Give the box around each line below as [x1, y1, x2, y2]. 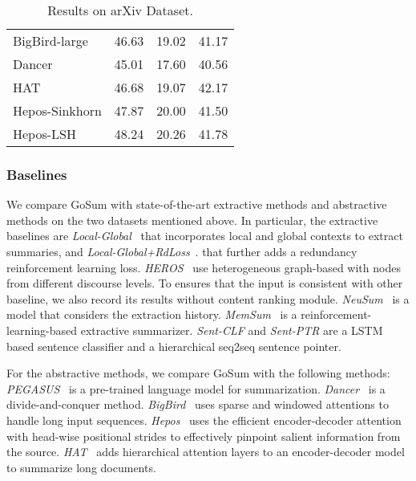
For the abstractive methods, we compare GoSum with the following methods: [6, 365, 390, 381]
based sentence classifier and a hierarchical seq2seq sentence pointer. [6, 337, 341, 354]
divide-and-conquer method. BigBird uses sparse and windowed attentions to [6, 396, 389, 413]
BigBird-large [13, 31, 88, 50]
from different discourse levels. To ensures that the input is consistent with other [6, 275, 403, 291]
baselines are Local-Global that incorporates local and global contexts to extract [6, 227, 403, 244]
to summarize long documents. [6, 459, 156, 475]
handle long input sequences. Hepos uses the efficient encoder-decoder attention [6, 411, 402, 428]
